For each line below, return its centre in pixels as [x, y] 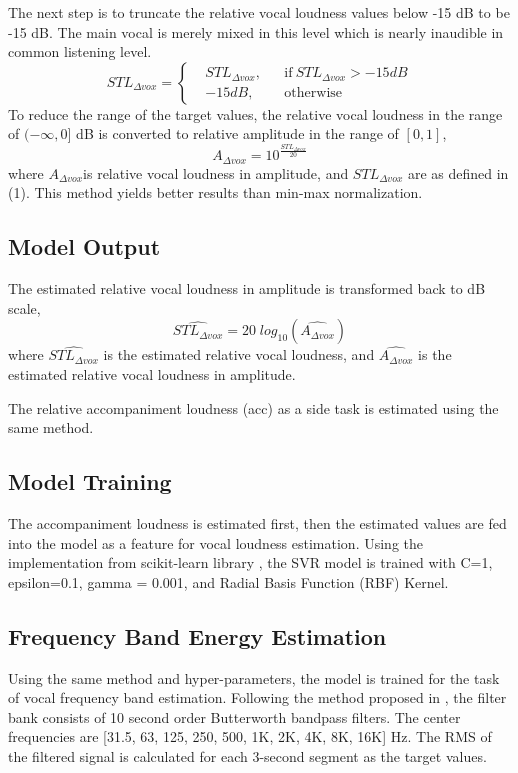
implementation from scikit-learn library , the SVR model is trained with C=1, [250, 562]
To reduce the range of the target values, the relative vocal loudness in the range [255, 113]
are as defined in [458, 172]
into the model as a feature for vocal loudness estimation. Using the [216, 542]
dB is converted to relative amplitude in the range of [237, 133]
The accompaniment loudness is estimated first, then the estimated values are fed [257, 523]
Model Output [84, 246]
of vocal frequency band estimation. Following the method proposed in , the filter [257, 697]
